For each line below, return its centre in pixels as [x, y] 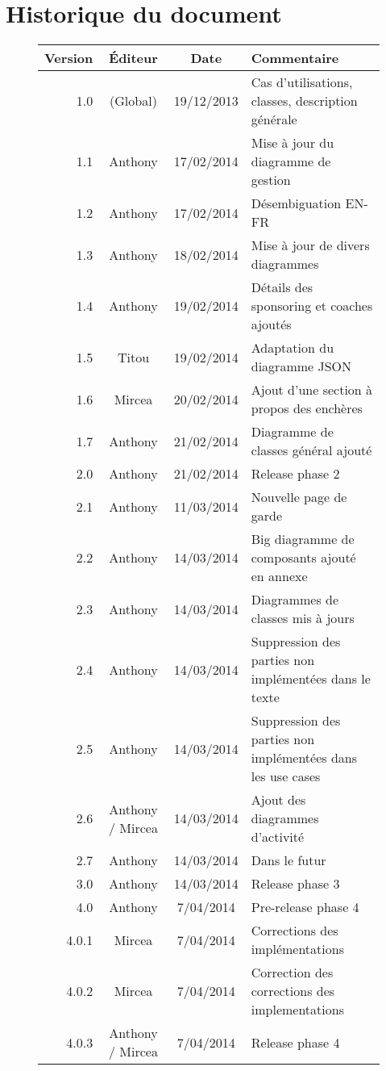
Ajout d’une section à [312, 390]
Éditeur [133, 58]
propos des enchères [307, 408]
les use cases [286, 776]
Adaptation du [293, 348]
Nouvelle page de [299, 497]
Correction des [292, 973]
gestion [271, 180]
